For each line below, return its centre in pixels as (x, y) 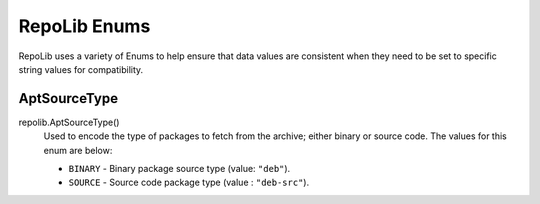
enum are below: (78, 150)
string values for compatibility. (81, 69)
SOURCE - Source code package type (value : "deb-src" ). (189, 182)
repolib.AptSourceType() (69, 122)
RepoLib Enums (84, 26)
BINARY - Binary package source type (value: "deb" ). (179, 169)
